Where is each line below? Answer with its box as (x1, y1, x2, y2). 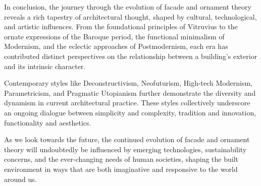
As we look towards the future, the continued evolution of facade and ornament (4, 134, 250, 145)
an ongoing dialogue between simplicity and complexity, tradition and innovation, (4, 107, 256, 117)
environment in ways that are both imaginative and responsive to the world (4, 163, 238, 174)
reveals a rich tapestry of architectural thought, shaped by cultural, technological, (4, 11, 257, 22)
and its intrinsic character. (4, 60, 86, 71)
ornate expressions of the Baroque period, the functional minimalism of (4, 31, 225, 41)
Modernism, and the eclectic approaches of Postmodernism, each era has (4, 41, 228, 51)
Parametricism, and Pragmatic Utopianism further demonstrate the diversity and (4, 87, 256, 98)
